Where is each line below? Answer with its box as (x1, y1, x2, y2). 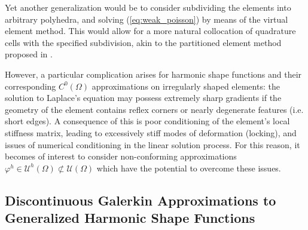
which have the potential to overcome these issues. (96, 161, 281, 174)
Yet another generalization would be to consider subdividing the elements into (5, 1, 291, 13)
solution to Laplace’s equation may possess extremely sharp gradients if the (5, 91, 282, 104)
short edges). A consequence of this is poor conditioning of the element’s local (5, 115, 290, 127)
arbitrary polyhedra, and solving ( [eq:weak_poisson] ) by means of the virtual (5, 13, 288, 25)
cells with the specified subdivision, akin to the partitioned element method (5, 36, 282, 48)
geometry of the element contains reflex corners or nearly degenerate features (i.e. (5, 103, 304, 115)
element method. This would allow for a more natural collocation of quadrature (5, 24, 296, 37)
